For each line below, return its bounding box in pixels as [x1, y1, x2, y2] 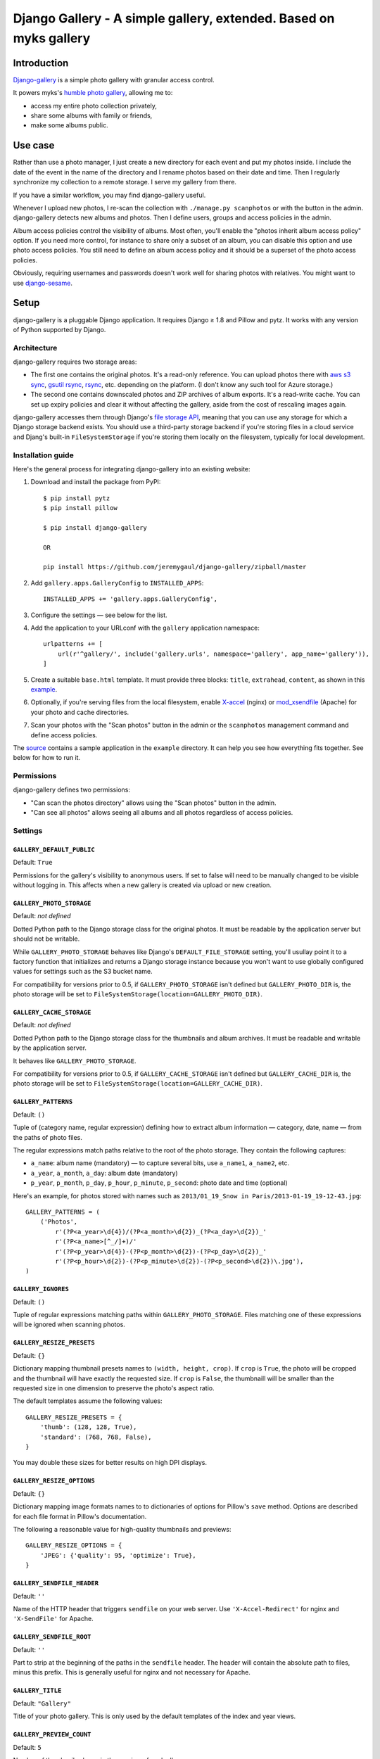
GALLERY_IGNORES [13, 1285, 70, 1293]
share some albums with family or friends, [30, 111, 153, 120]
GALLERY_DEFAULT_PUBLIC [13, 845, 95, 853]
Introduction [13, 57, 69, 69]
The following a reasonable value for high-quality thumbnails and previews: [13, 1525, 232, 1533]
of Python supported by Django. [13, 325, 106, 334]
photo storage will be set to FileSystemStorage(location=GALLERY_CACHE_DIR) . [13, 1079, 263, 1088]
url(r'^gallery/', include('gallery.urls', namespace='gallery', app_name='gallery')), [57, 649, 369, 658]
